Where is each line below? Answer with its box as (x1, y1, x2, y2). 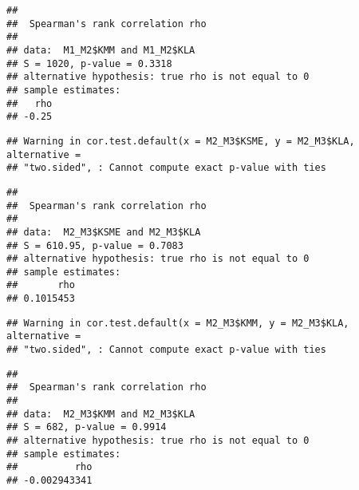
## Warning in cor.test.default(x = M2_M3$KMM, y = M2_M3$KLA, (6, 317, 349, 329)
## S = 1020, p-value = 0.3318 (6, 57, 172, 69)
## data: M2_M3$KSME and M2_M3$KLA (6, 226, 201, 238)
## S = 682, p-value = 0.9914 (6, 421, 167, 433)
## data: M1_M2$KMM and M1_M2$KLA (6, 44, 195, 56)
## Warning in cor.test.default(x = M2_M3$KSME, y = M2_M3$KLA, (6, 135, 355, 147)
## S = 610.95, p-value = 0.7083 (6, 239, 183, 251)
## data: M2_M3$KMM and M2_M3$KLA (6, 408, 195, 420)
